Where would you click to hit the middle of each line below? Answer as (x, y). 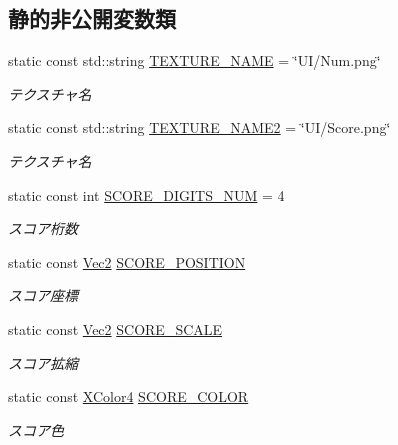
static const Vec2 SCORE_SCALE (115, 328)
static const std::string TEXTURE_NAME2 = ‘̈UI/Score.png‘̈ (199, 127)
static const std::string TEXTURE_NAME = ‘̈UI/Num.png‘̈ (194, 60)
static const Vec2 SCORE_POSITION (127, 261)
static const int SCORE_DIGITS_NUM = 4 (146, 194)
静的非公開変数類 (92, 18)
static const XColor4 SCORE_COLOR (128, 396)
